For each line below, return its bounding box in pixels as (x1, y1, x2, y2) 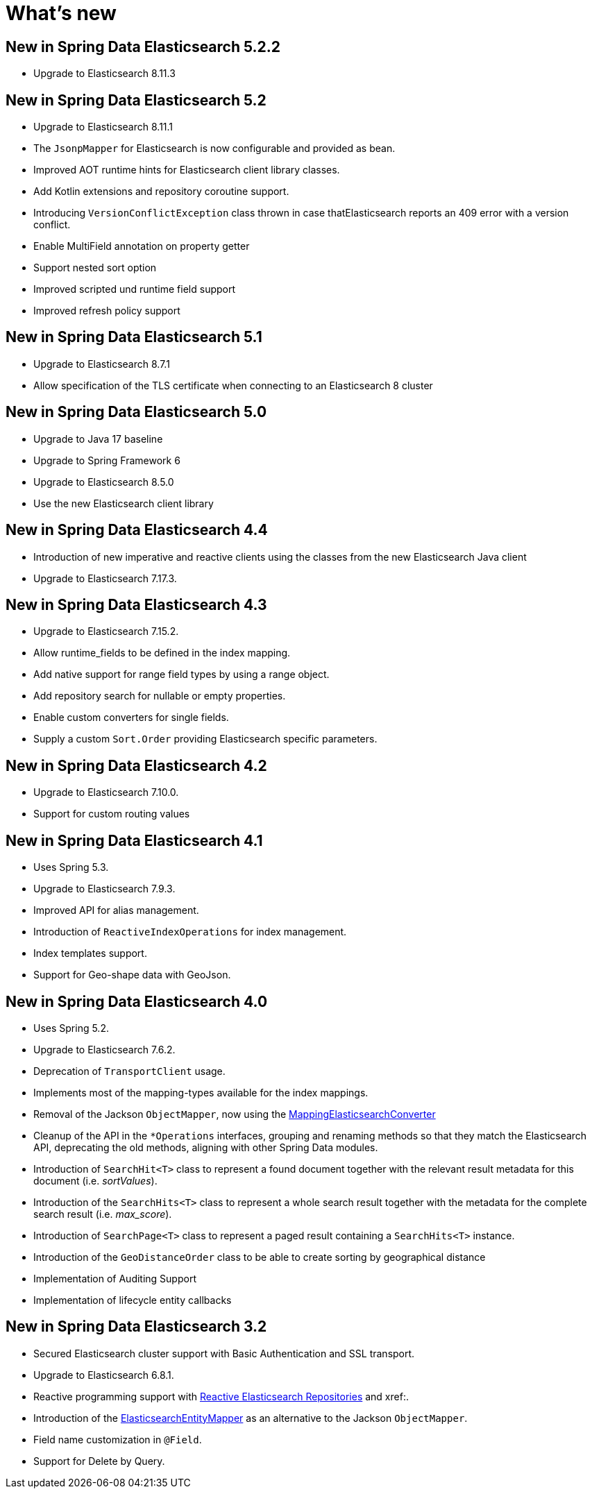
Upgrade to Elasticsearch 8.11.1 (33, 121, 174, 133)
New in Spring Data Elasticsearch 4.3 (6, 595, 267, 613)
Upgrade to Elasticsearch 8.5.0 (33, 475, 174, 488)
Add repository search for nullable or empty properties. (33, 690, 286, 702)
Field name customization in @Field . (33, 1433, 202, 1445)
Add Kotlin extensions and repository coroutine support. (33, 185, 289, 198)
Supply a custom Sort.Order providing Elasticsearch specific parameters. (33, 733, 378, 745)
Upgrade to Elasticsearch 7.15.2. (33, 625, 179, 638)
